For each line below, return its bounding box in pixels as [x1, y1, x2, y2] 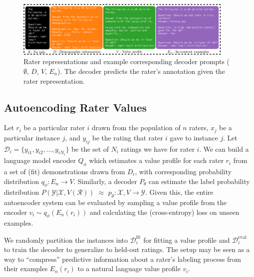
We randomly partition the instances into [4, 234, 128, 245]
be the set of [71, 143, 109, 154]
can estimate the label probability [148, 176, 250, 186]
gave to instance [170, 132, 218, 142]
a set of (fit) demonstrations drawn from [4, 166, 125, 176]
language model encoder [4, 155, 76, 165]
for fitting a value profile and [143, 234, 230, 245]
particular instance [4, 132, 60, 142]
